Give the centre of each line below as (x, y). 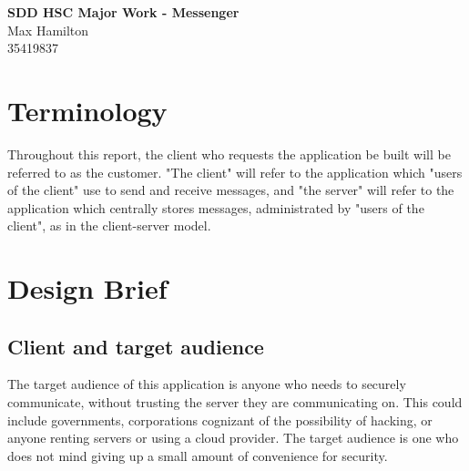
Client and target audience (136, 346)
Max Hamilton (48, 30)
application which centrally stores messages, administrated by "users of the (216, 207)
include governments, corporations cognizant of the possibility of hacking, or (220, 420)
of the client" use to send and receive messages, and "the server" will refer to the (231, 190)
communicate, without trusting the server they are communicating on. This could (235, 402)
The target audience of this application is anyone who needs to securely (207, 384)
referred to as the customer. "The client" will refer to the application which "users (235, 172)
